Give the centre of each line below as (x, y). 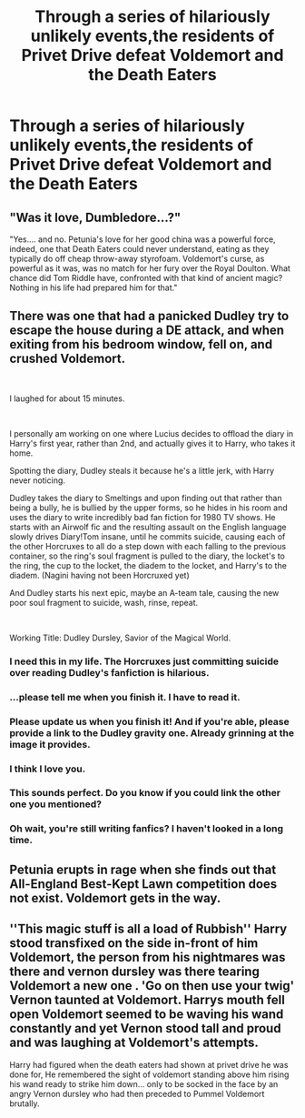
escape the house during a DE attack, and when (147, 331)
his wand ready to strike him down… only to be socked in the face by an (144, 1083)
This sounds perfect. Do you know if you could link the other (145, 793)
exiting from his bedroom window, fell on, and (141, 344)
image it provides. (50, 744)
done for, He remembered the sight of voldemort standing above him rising (149, 1074)
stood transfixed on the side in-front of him (134, 943)
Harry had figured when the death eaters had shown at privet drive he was (149, 1064)
